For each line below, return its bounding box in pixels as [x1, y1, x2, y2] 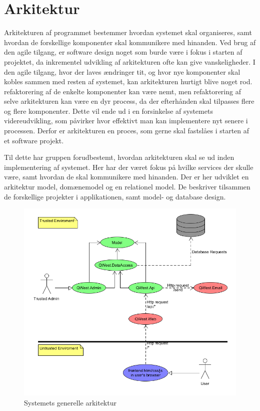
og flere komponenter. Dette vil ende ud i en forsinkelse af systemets [4, 105, 213, 116]
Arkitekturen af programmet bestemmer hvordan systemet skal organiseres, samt [4, 27, 252, 38]
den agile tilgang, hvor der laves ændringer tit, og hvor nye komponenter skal [4, 66, 240, 77]
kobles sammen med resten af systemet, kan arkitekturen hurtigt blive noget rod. [4, 76, 252, 87]
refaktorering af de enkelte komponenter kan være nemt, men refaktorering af [4, 86, 241, 96]
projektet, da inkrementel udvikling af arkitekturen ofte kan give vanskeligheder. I [4, 56, 255, 67]
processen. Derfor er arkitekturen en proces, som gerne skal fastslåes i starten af [4, 125, 249, 136]
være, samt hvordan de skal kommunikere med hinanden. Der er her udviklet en [4, 171, 249, 182]
